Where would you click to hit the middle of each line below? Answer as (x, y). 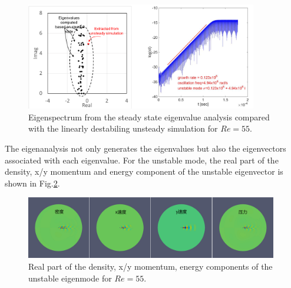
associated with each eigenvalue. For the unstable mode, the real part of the (142, 160)
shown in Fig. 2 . (32, 183)
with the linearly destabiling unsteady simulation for (123, 128)
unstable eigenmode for (70, 278)
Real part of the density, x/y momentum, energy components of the (151, 266)
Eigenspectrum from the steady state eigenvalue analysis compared (149, 117)
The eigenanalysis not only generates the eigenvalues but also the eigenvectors (145, 148)
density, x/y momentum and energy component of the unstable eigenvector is (144, 171)
